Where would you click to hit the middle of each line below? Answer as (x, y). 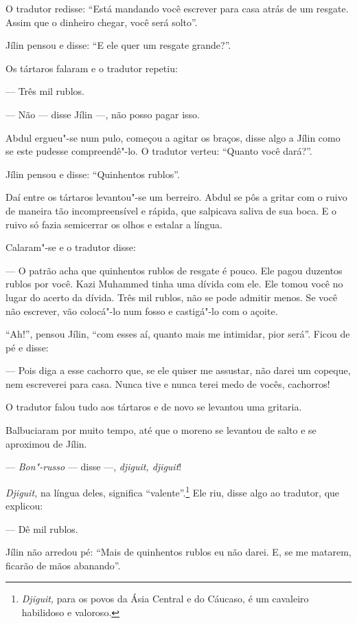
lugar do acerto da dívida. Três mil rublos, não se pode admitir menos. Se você (172, 297)
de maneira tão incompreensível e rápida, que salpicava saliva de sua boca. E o (171, 210)
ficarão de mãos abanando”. (63, 565)
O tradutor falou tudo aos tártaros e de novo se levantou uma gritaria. (154, 407)
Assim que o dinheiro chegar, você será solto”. (102, 22)
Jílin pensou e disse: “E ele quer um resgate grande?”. (118, 45)
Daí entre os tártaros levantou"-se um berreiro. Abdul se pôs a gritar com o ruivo (176, 197)
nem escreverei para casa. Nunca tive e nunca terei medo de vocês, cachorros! (168, 383)
